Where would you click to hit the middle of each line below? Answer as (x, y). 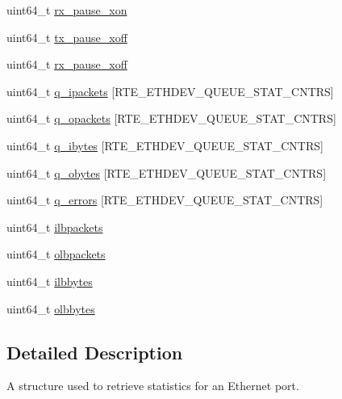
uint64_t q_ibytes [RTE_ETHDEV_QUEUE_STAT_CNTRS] (165, 145)
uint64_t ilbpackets (55, 227)
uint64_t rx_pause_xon (67, 10)
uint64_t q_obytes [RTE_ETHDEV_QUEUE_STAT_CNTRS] (167, 172)
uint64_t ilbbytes (50, 281)
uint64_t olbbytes (51, 308)
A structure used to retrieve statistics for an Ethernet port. (153, 386)
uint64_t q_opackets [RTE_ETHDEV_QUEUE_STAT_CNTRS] (171, 118)
